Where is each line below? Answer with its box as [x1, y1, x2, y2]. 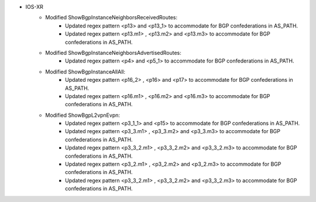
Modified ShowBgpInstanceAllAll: [45, 68, 126, 75]
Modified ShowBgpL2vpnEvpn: [45, 112, 120, 119]
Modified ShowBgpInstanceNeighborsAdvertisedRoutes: [45, 49, 181, 56]
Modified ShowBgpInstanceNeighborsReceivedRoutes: [45, 14, 178, 21]
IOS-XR [25, 4, 43, 10]
